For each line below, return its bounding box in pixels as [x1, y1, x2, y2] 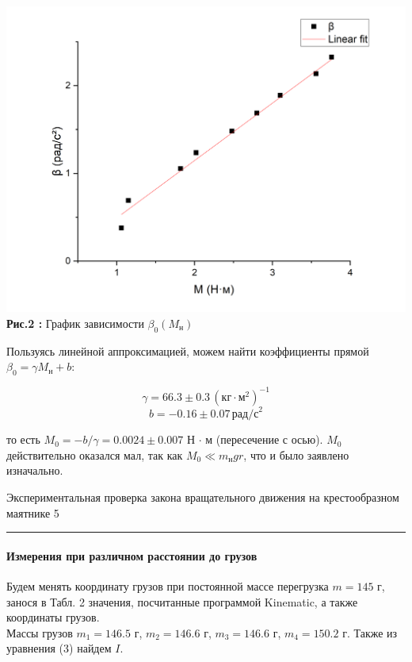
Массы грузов [6, 624, 73, 641]
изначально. [6, 462, 63, 479]
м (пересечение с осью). [205, 431, 323, 448]
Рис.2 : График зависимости [6, 314, 144, 331]
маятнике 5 [6, 504, 59, 521]
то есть [6, 431, 40, 448]
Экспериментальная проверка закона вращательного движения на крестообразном [6, 488, 399, 505]
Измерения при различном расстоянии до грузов [6, 547, 257, 564]
